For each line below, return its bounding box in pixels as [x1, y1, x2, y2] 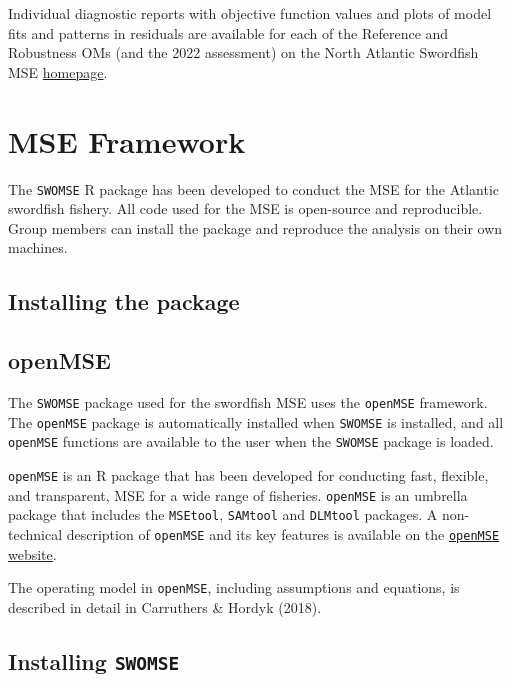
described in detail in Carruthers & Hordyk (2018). [8, 596, 322, 617]
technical [8, 523, 63, 544]
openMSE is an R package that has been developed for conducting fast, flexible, [8, 464, 489, 485]
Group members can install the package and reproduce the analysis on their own [8, 217, 503, 238]
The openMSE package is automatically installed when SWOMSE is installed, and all [8, 411, 504, 432]
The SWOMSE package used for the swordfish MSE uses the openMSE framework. [8, 391, 488, 412]
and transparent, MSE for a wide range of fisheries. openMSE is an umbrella [8, 484, 468, 505]
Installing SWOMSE [8, 645, 180, 676]
